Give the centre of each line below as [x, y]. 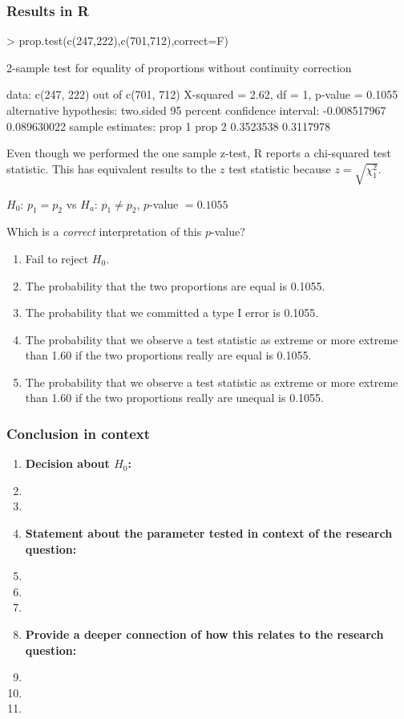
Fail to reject [57, 258]
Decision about [67, 463]
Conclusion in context [79, 433]
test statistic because [280, 168]
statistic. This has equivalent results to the [111, 168]
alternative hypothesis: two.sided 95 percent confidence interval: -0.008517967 [196, 110]
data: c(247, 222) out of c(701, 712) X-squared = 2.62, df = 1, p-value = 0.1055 [202, 94]
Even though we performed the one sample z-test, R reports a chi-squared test [199, 153]
